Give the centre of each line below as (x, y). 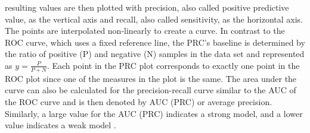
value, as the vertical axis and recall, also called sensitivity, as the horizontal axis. (154, 19)
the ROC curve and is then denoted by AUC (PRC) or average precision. (139, 101)
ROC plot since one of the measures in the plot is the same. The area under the (151, 78)
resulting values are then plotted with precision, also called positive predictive (147, 7)
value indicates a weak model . (61, 125)
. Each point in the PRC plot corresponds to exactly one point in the (173, 65)
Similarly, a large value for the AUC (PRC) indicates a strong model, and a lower (154, 113)
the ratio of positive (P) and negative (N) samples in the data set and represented (155, 54)
